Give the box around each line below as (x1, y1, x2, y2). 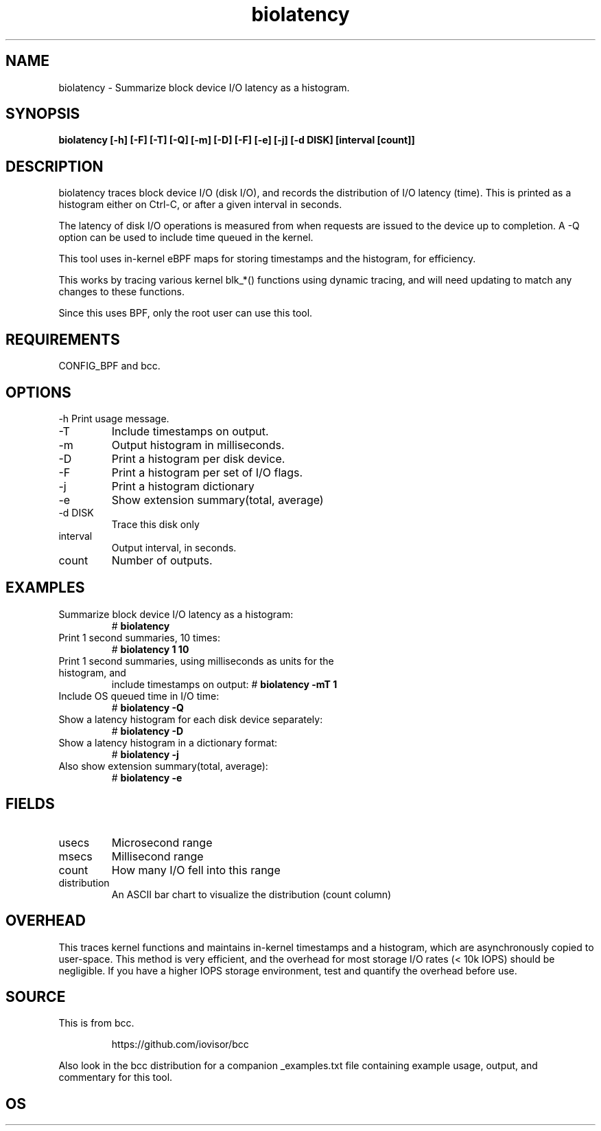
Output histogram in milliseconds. (111, 437, 285, 452)
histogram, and (58, 666, 126, 678)
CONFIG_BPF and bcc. (58, 360, 161, 372)
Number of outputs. (111, 553, 213, 567)
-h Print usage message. (58, 412, 169, 424)
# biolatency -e (111, 771, 182, 784)
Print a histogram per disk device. (111, 451, 285, 466)
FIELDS (5, 795, 55, 813)
